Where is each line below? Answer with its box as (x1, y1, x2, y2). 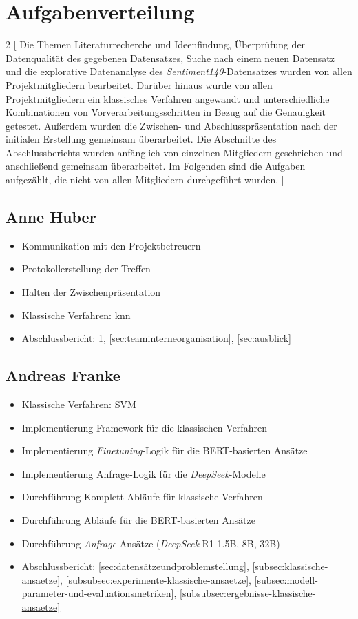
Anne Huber (6, 206, 96, 227)
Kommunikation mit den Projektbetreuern (21, 238, 201, 252)
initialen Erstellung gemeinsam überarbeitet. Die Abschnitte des (6, 132, 277, 146)
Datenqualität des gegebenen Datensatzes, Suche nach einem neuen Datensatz (6, 50, 335, 65)
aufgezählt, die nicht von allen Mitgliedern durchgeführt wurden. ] (6, 172, 284, 187)
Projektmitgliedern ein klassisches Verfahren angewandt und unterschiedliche (6, 91, 330, 105)
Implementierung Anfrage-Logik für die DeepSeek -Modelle (21, 466, 266, 480)
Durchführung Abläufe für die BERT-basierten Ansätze (21, 513, 255, 527)
